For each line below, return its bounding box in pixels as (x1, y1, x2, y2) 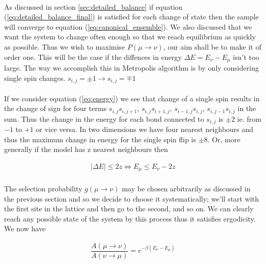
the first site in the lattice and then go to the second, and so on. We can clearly (4, 203, 254, 214)
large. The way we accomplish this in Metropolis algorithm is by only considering (4, 62, 259, 73)
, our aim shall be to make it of (163, 41, 261, 52)
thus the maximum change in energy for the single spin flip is (4, 134, 196, 144)
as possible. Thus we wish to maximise (4, 41, 125, 52)
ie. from (237, 113, 261, 124)
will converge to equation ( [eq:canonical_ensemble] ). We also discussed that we (4, 21, 252, 32)
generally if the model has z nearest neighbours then (4, 144, 168, 155)
